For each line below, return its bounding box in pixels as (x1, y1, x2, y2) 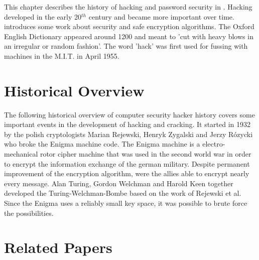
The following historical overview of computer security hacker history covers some (4, 109, 255, 119)
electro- (202, 139, 225, 149)
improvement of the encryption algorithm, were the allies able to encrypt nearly (4, 168, 249, 179)
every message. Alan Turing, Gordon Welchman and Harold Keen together (4, 178, 233, 188)
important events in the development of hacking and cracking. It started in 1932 (4, 119, 251, 129)
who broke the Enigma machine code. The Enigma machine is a (4, 139, 200, 149)
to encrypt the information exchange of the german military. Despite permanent (4, 158, 250, 169)
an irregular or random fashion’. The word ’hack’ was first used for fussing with (4, 41, 248, 51)
